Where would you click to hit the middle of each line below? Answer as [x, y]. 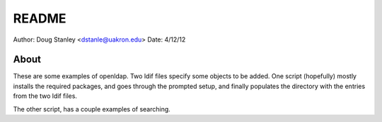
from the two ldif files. [45, 96]
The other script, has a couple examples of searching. [92, 109]
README [40, 18]
